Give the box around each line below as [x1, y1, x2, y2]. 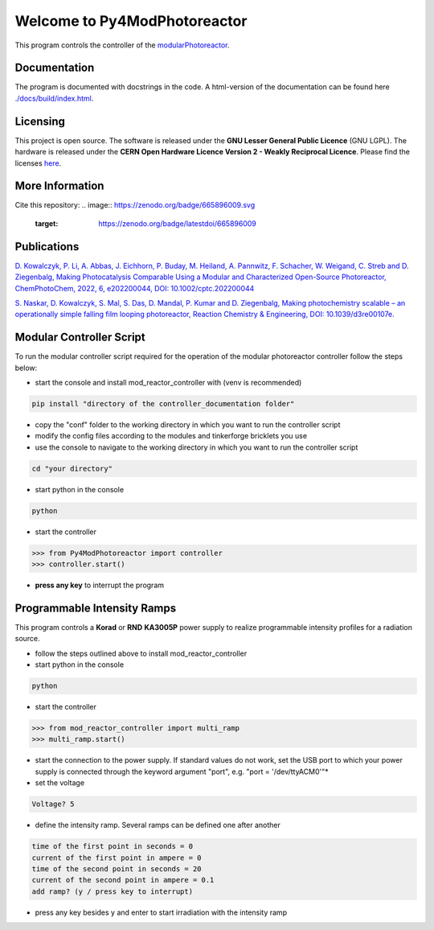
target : [35, 218, 59, 228]
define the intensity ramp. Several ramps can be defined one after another [35, 821, 281, 830]
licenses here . [14, 158, 62, 168]
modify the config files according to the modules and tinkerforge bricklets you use [35, 431, 308, 441]
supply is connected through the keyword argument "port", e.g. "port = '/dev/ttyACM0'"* [35, 767, 329, 776]
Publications [14, 240, 80, 253]
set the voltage [35, 778, 84, 788]
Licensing [14, 114, 66, 128]
